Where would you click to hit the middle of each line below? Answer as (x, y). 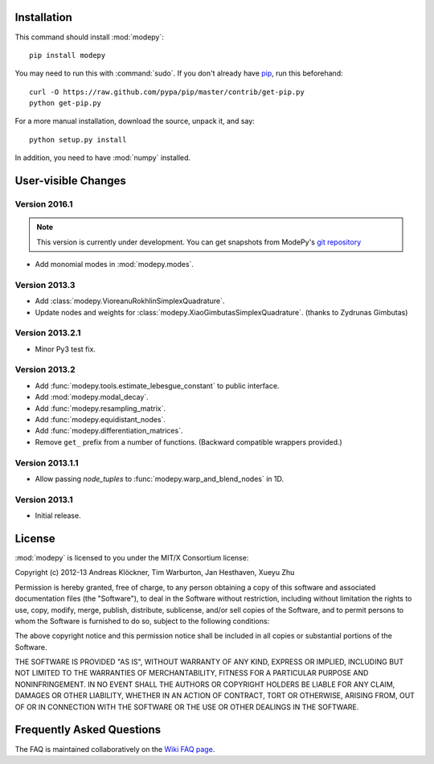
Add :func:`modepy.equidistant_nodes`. (100, 419)
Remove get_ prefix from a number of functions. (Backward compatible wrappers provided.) (189, 442)
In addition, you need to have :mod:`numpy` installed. (103, 158)
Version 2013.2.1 (48, 333)
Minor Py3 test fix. (66, 349)
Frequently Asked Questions (88, 730)
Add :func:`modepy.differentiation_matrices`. (109, 431)
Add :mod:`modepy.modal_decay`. (92, 397)
